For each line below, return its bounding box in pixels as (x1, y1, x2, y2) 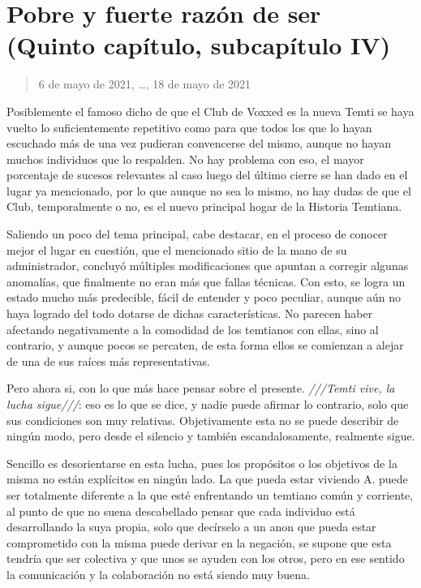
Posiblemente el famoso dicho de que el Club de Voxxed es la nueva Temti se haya (6, 102, 415, 119)
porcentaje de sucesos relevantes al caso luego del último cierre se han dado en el (6, 166, 408, 183)
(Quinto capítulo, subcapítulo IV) (6, 28, 391, 62)
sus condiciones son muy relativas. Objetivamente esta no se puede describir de (6, 411, 399, 428)
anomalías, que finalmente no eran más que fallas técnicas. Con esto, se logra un (6, 273, 406, 290)
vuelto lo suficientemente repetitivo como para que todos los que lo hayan (6, 118, 372, 135)
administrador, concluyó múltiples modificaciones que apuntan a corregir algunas (6, 257, 409, 274)
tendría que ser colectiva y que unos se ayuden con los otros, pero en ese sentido (6, 550, 405, 567)
